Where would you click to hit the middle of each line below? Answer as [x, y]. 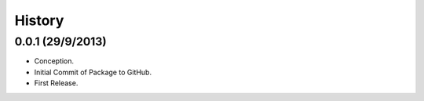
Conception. [54, 61]
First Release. [56, 83]
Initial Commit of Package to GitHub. [93, 72]
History [39, 20]
